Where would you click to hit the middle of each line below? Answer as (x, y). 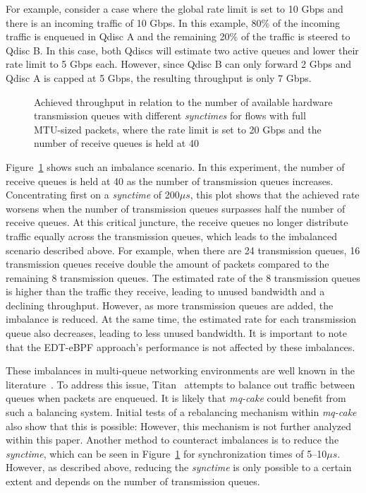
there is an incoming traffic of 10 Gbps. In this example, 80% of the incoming (173, 22)
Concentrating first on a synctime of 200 (93, 195)
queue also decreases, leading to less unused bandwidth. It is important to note (176, 333)
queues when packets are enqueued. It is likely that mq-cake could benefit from (176, 398)
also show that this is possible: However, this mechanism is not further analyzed (178, 426)
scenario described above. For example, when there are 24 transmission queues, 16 (183, 250)
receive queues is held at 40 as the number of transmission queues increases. (170, 180)
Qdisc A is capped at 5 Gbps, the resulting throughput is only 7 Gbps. (159, 77)
